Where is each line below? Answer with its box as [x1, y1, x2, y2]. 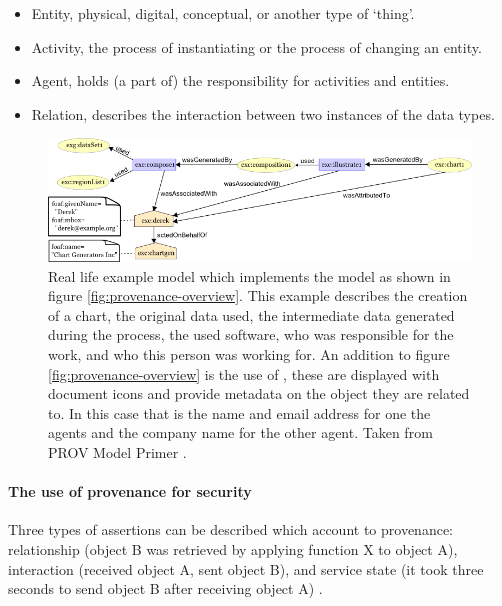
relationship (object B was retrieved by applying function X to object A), [8, 538, 458, 559]
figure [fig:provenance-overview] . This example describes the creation [48, 285, 468, 306]
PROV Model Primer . [48, 441, 187, 462]
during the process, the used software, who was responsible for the [48, 324, 454, 345]
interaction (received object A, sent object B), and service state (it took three [8, 558, 484, 579]
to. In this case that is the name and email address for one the [48, 402, 431, 423]
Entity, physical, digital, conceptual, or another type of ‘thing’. [31, 3, 415, 23]
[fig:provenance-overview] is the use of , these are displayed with [48, 363, 440, 384]
